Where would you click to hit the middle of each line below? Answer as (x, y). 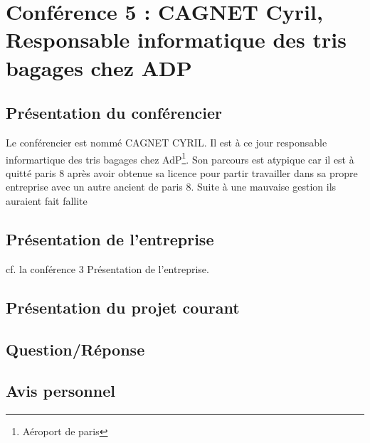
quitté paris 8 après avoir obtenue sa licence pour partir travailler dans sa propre (182, 172)
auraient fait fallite (47, 200)
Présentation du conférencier (114, 113)
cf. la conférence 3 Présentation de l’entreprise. (107, 268)
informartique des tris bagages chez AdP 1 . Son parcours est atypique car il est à (180, 158)
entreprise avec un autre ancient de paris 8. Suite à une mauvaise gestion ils (171, 187)
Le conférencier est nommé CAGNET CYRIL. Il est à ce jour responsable (166, 142)
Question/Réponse (75, 349)
